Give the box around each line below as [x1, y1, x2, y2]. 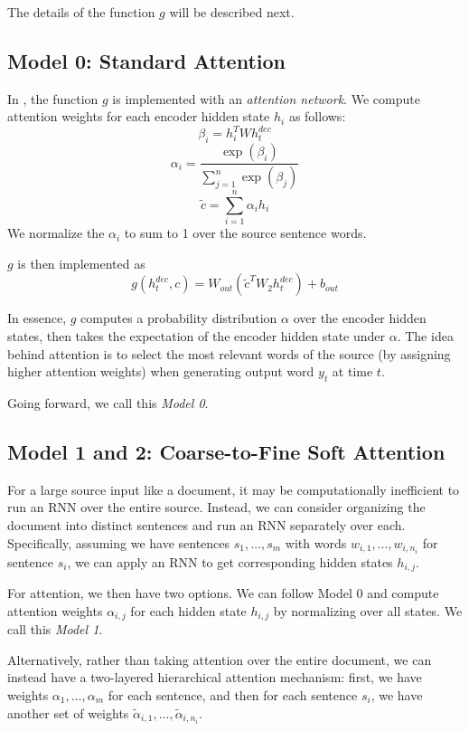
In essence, [7, 309, 67, 328]
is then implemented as [17, 253, 145, 272]
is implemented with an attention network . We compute [112, 89, 420, 108]
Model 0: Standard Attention [7, 46, 286, 74]
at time [332, 362, 373, 381]
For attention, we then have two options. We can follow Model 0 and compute [7, 584, 439, 603]
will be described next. [169, 3, 295, 21]
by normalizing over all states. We [273, 601, 463, 620]
